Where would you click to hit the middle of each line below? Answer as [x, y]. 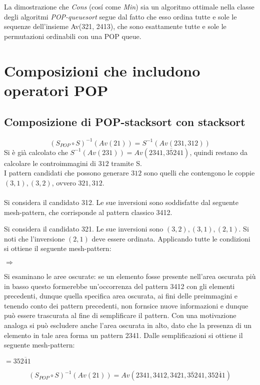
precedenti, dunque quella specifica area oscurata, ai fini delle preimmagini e [121, 296]
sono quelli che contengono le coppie [199, 173]
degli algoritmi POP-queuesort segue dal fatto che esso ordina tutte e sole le [120, 16]
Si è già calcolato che [36, 152]
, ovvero [64, 182]
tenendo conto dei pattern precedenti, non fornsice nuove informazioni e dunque [126, 305]
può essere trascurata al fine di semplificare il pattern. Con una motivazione [120, 315]
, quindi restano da [219, 152]
